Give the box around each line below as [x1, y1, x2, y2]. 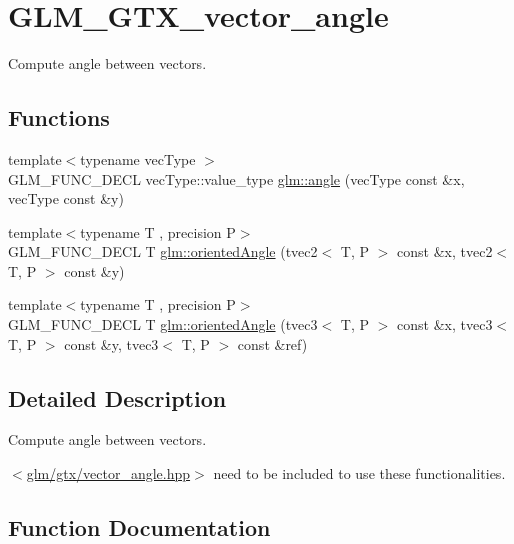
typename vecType [80, 148, 196, 169]
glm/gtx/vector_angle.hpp [26, 463, 191, 484]
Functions [8, 102, 110, 133]
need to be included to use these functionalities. [213, 463, 506, 484]
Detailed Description [8, 382, 227, 413]
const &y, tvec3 [64, 333, 159, 354]
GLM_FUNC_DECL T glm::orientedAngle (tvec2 [8, 241, 318, 262]
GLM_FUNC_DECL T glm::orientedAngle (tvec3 [8, 314, 318, 335]
